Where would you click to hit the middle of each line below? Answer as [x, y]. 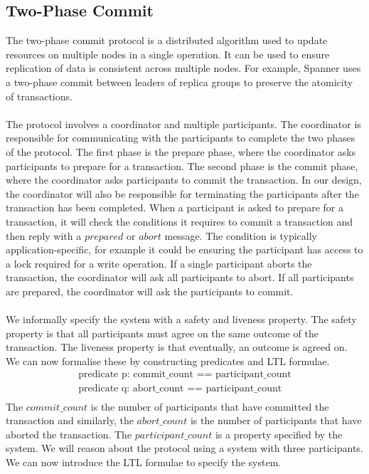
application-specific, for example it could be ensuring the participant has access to [184, 249]
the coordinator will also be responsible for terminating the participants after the [182, 193]
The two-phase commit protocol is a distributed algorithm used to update [167, 40]
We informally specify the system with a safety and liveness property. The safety [181, 319]
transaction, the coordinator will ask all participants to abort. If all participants [180, 277]
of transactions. [39, 96]
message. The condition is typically [241, 235]
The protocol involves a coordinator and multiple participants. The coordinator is [183, 123]
